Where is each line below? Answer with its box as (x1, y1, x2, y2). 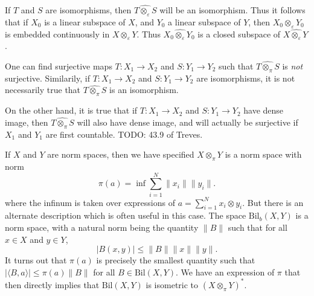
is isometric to (146, 278, 199, 291)
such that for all (228, 221, 287, 234)
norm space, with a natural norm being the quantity (5, 221, 199, 234)
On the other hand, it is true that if (5, 104, 138, 117)
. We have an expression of (176, 265, 275, 278)
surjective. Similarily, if (5, 71, 90, 84)
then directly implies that (5, 278, 100, 291)
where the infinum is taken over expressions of (5, 196, 175, 208)
